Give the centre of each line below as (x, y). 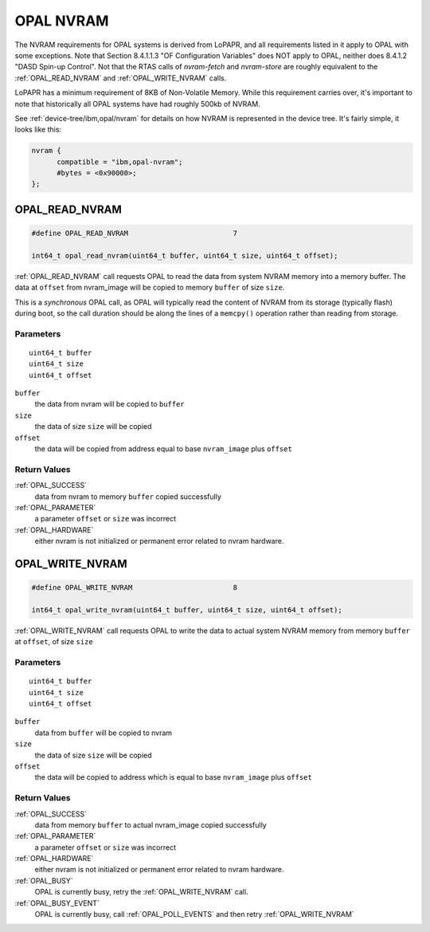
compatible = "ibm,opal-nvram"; (120, 162)
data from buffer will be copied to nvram (104, 733)
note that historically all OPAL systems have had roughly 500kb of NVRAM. (137, 104)
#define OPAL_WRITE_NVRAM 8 (135, 588)
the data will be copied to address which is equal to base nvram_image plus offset (173, 777)
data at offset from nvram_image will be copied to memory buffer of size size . (150, 288)
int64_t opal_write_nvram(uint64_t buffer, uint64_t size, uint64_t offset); (187, 610)
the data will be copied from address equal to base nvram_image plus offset (163, 449)
